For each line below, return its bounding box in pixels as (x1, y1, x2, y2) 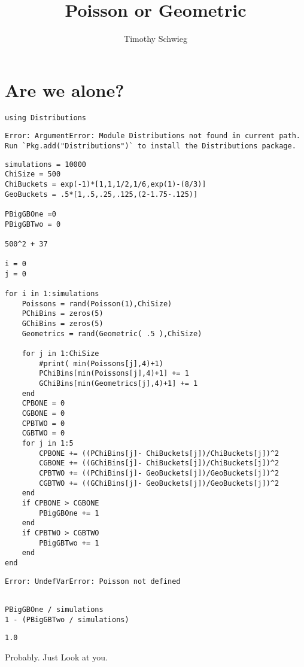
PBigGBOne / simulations (5, 605, 104, 614)
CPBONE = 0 (22, 399, 65, 408)
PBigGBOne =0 (5, 209, 56, 218)
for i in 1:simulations (5, 290, 99, 299)
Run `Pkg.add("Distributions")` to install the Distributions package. (5, 141, 296, 150)
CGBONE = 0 (22, 409, 65, 418)
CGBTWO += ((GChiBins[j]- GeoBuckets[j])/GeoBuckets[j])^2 (39, 479, 279, 488)
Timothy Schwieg (124, 32, 187, 45)
